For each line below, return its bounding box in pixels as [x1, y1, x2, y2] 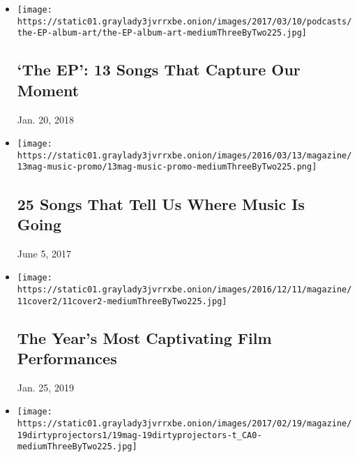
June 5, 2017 [17, 246, 71, 260]
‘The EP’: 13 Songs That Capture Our [17, 59, 301, 80]
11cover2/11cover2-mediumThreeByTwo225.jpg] [17, 296, 227, 306]
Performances [17, 347, 117, 369]
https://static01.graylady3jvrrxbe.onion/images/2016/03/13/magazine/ [17, 150, 352, 160]
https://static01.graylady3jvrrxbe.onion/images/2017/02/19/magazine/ [17, 419, 352, 429]
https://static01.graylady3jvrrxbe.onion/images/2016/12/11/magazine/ [17, 284, 352, 294]
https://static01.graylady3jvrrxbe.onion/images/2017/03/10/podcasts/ [17, 16, 352, 27]
